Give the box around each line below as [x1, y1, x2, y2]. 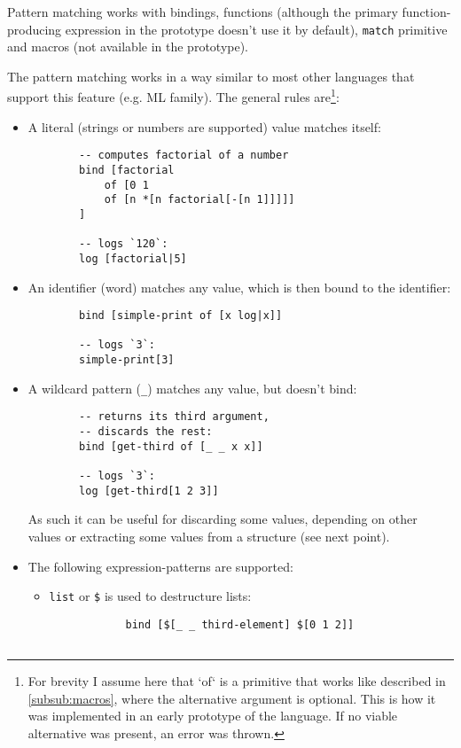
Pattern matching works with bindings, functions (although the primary [7, 3, 398, 20]
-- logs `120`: [79, 238, 168, 251]
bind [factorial [79, 163, 175, 176]
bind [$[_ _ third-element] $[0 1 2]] [125, 618, 355, 631]
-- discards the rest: [79, 425, 213, 439]
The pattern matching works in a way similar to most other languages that [7, 66, 415, 85]
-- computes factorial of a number [79, 149, 289, 162]
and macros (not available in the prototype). [7, 37, 249, 56]
